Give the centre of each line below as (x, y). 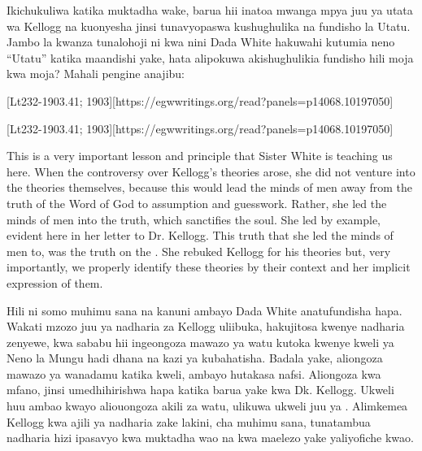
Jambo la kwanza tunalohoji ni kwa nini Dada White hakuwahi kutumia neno (201, 42)
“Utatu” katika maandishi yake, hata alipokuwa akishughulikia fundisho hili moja (210, 57)
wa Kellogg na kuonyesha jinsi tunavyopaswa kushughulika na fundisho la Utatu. (209, 26)
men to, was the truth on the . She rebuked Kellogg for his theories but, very (199, 251)
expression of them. (55, 282)
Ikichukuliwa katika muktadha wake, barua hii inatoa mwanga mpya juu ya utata (210, 10)
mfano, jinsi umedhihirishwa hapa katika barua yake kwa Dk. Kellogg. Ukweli (200, 390)
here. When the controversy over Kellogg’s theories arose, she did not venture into (211, 171)
